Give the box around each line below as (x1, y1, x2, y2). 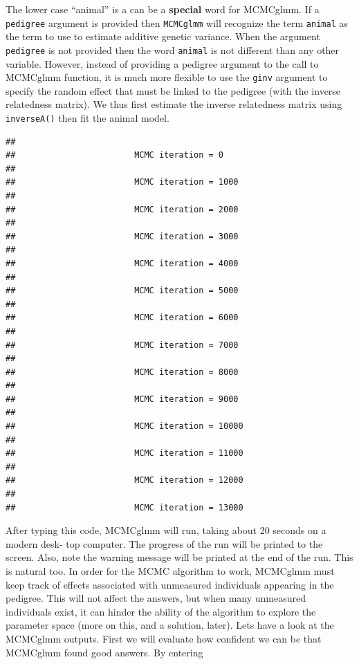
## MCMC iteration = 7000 (6, 340, 239, 350)
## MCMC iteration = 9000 (6, 394, 239, 404)
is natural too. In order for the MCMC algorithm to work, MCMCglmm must (6, 564, 335, 578)
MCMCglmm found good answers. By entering (6, 645, 203, 659)
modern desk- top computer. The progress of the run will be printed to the (6, 536, 323, 551)
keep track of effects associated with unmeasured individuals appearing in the (6, 577, 334, 591)
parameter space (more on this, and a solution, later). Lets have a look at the (6, 618, 334, 632)
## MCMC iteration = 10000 (6, 421, 243, 432)
